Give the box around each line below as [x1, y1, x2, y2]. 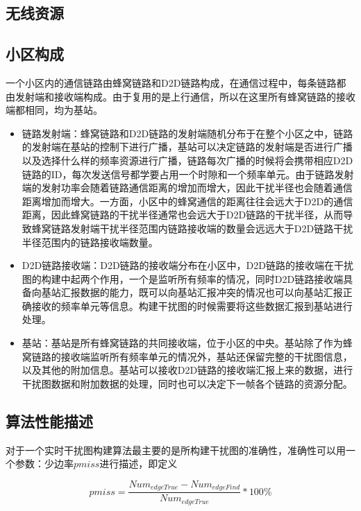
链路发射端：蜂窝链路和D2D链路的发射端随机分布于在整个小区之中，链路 [22, 125, 353, 140]
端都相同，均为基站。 [6, 103, 103, 117]
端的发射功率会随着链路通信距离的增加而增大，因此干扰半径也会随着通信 [22, 180, 353, 195]
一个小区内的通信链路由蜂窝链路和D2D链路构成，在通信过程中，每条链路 [6, 75, 337, 89]
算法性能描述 [6, 410, 93, 431]
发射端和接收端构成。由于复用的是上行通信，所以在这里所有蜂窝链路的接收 [15, 89, 355, 103]
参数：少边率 [15, 456, 74, 471]
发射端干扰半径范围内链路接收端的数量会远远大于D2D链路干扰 [70, 220, 353, 235]
